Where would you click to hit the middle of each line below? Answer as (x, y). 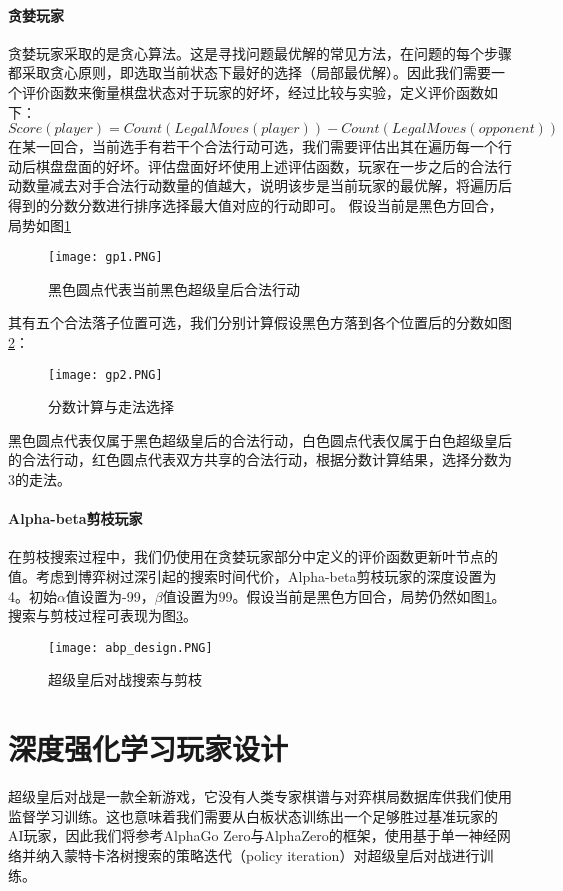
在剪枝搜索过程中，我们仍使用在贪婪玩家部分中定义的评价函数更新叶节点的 (253, 556)
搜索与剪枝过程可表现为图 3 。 (102, 615)
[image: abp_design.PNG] (130, 647)
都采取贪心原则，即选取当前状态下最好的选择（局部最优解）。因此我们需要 (249, 72)
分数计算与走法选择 (111, 406)
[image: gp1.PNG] (105, 257)
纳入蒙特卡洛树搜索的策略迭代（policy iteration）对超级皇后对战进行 (257, 854)
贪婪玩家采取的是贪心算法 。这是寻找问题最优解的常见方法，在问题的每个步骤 (260, 52)
